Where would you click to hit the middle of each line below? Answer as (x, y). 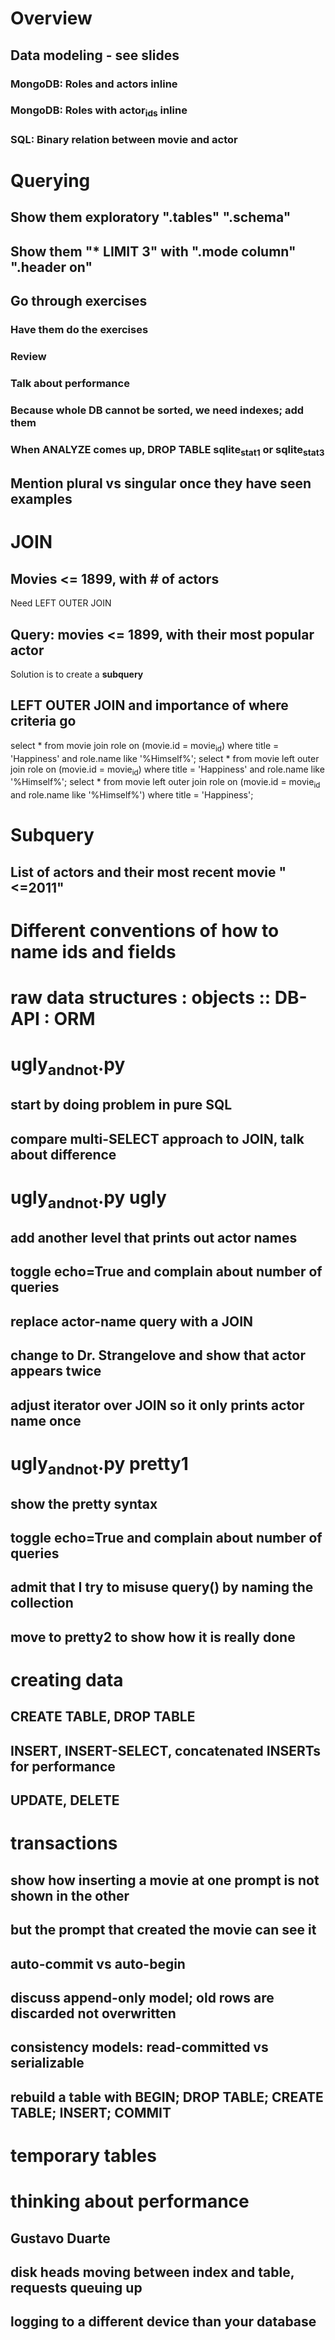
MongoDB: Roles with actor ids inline (99, 111)
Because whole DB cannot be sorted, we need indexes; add (157, 410)
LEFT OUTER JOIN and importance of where (149, 705)
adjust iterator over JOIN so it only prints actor (157, 1405)
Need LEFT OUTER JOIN (61, 603)
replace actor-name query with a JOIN (132, 1321)
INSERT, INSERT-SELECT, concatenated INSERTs (166, 1750)
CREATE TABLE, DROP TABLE (103, 1717)
